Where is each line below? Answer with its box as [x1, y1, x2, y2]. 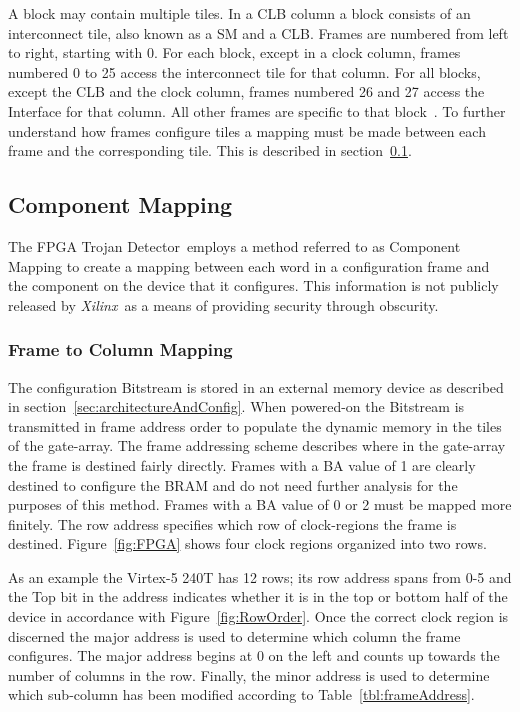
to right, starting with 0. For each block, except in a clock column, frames [8, 42, 461, 63]
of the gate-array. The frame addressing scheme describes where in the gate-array [8, 435, 506, 456]
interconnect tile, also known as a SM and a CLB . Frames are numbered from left [8, 22, 509, 43]
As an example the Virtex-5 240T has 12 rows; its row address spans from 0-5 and [8, 566, 512, 587]
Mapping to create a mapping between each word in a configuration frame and [8, 255, 490, 276]
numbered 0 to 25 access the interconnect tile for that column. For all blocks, [8, 61, 481, 82]
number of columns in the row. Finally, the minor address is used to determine [8, 664, 490, 685]
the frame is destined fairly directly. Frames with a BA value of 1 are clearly [8, 454, 476, 475]
